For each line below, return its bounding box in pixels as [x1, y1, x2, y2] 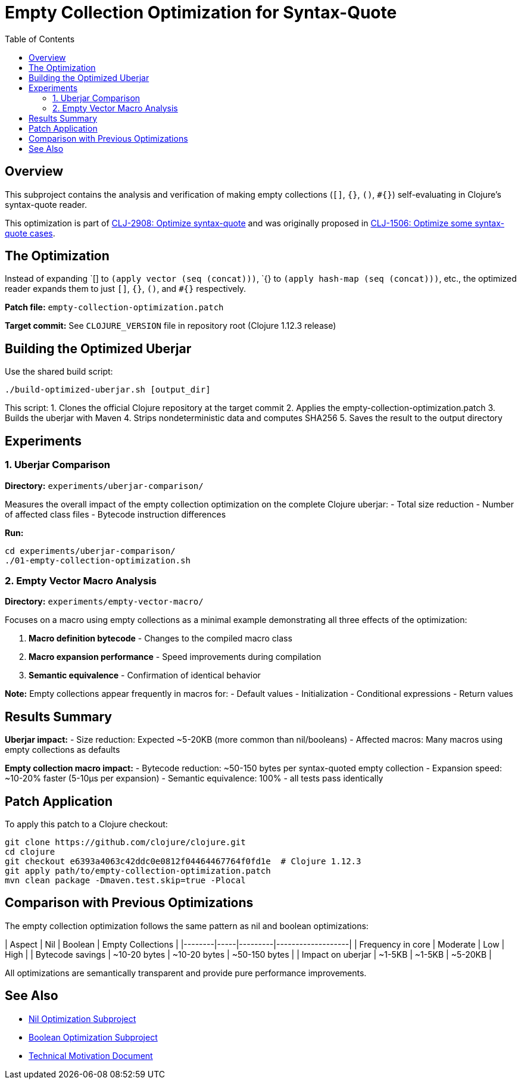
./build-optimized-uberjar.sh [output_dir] [5, 385, 211, 395]
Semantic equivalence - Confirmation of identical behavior [29, 670, 261, 681]
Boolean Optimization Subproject [29, 1032, 158, 1042]
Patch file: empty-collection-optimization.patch [5, 302, 224, 313]
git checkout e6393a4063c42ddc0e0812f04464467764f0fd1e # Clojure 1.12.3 [5, 856, 361, 866]
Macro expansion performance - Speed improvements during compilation [29, 652, 322, 662]
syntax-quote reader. [5, 199, 87, 210]
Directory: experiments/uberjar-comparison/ [5, 480, 204, 491]
